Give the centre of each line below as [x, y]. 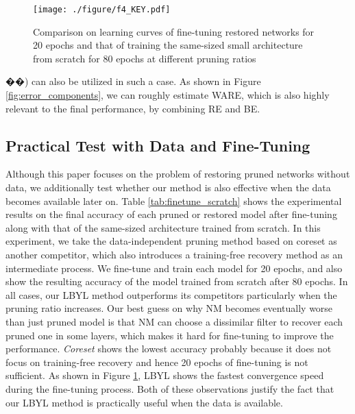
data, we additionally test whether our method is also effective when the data [168, 187]
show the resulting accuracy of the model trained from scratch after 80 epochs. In [177, 281]
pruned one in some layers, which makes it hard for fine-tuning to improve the [170, 335]
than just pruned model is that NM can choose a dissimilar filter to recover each [174, 321]
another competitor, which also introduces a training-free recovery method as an [174, 254]
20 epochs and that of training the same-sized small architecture [168, 45]
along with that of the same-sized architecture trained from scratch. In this [163, 227]
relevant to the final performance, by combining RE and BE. [133, 108]
